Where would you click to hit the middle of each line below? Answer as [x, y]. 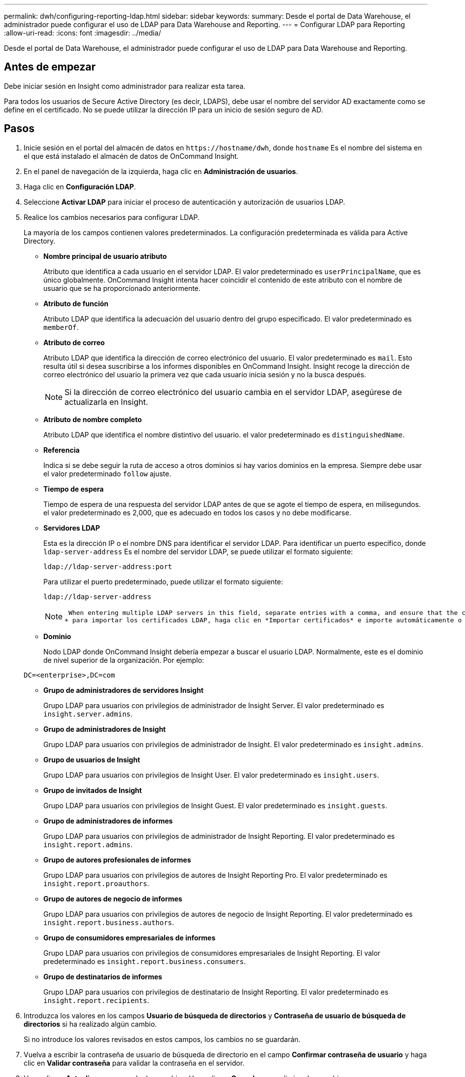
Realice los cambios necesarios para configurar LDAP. [112, 217]
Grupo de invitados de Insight [93, 790]
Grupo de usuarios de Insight [92, 759]
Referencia [62, 450]
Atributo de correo [74, 342]
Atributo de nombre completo [93, 419]
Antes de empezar [50, 67]
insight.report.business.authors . [109, 922]
